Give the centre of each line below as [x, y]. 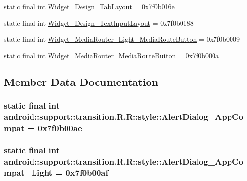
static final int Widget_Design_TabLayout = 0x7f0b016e [89, 6]
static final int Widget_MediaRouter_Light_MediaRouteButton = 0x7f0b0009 [122, 39]
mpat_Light [28, 172]
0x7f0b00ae [60, 127]
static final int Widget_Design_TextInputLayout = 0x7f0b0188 [99, 23]
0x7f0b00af [87, 172]
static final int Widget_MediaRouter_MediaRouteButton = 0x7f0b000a [111, 55]
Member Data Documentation [81, 81]
